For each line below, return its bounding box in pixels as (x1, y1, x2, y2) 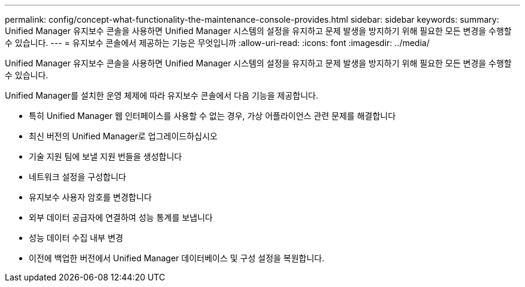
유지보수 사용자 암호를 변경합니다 (29, 192, 152, 202)
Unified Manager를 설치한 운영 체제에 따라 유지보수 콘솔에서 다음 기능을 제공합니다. (5, 90, 318, 100)
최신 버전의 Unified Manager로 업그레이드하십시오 (29, 131, 218, 141)
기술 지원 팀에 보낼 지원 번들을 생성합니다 (29, 151, 182, 161)
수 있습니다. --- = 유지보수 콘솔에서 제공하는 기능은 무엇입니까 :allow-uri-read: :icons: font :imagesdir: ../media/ (5, 38, 430, 48)
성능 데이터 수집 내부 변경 (29, 233, 123, 243)
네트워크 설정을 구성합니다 (29, 172, 126, 182)
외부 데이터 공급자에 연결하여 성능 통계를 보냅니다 (29, 212, 213, 222)
